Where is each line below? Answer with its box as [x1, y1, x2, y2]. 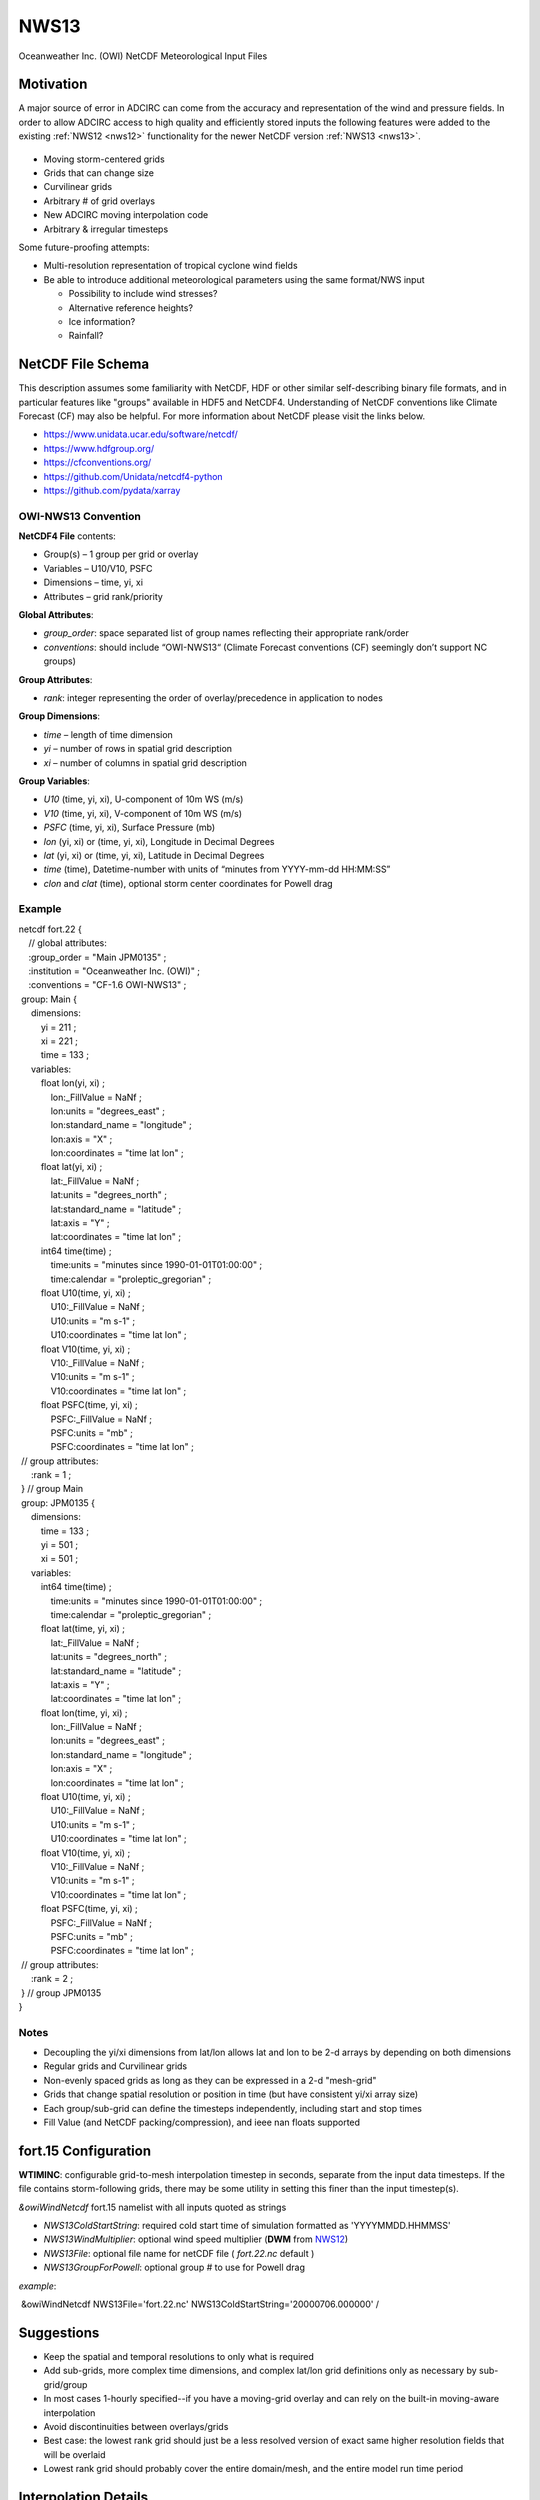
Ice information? [68, 315, 136, 327]
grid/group [43, 2378, 88, 2390]
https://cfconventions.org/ [43, 456, 152, 469]
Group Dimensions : [18, 710, 100, 722]
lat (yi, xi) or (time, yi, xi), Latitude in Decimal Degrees [43, 849, 265, 861]
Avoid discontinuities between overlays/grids [43, 2420, 229, 2432]
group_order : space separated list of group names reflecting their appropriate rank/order [43, 627, 410, 639]
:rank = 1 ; [30, 1469, 72, 1481]
